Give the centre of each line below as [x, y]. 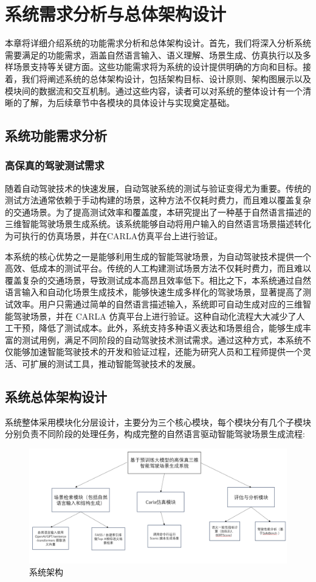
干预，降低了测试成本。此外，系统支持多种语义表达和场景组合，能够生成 [158, 328]
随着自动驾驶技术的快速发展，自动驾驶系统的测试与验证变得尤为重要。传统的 [158, 188]
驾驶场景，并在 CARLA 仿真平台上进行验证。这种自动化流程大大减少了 [155, 316]
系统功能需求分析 [56, 135]
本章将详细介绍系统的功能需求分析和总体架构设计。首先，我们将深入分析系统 [158, 43]
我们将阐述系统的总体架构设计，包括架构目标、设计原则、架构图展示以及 [166, 78]
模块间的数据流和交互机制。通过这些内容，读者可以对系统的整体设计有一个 [154, 90]
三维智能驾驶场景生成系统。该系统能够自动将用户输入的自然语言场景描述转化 [158, 224]
